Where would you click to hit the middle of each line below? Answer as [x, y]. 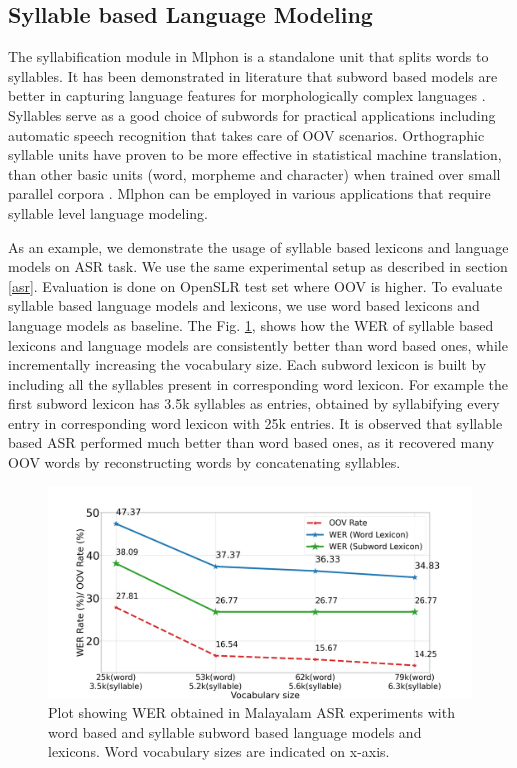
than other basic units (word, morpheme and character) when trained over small [254, 173]
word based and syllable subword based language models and [235, 731]
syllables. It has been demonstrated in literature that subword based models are [253, 75]
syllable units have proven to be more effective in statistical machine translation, [255, 154]
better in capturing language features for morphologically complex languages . [247, 95]
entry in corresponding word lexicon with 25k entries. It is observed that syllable [255, 422]
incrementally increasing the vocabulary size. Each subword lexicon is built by [247, 364]
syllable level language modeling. [108, 212]
